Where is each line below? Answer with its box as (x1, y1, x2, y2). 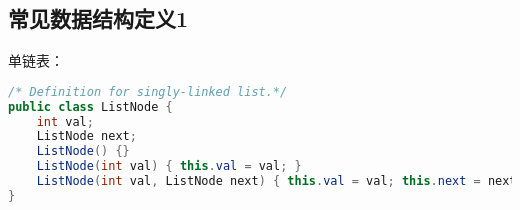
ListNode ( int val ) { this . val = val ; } (36, 159, 302, 174)
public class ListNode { (8, 99, 173, 114)
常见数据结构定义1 (8, 3, 189, 34)
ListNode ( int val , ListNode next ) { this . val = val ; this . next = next (36, 174, 517, 189)
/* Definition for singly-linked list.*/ (8, 84, 288, 99)
